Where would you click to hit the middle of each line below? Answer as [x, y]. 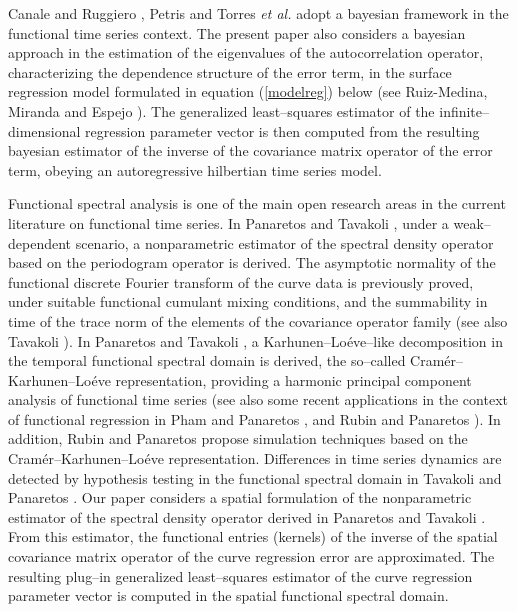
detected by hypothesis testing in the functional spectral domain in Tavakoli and [255, 477]
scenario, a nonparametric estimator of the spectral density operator [284, 242]
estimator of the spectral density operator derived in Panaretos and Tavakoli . [247, 516]
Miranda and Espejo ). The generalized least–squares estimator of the [221, 110]
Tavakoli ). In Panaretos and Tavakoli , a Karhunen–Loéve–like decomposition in [255, 340]
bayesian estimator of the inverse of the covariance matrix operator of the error [250, 150]
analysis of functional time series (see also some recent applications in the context [258, 399]
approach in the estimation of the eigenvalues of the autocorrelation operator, [246, 52]
